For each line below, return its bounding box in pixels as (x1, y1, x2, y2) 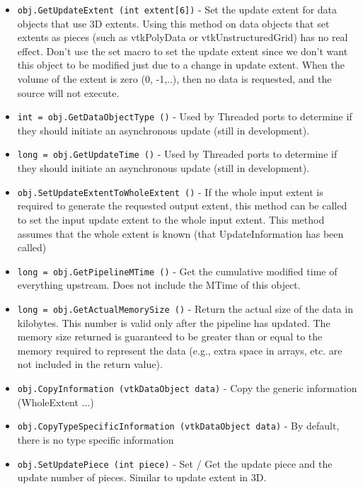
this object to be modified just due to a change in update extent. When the (17, 57, 345, 72)
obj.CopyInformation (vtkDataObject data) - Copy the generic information (17, 381, 357, 396)
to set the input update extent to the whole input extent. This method (17, 212, 325, 226)
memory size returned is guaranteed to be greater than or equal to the (17, 329, 323, 344)
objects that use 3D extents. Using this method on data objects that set (17, 16, 330, 30)
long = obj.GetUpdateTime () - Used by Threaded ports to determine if (17, 146, 338, 161)
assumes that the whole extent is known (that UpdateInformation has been (17, 226, 344, 241)
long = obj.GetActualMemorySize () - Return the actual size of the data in (17, 301, 353, 316)
